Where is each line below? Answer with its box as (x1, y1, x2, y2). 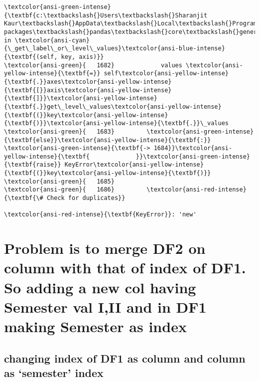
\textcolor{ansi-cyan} (14, 36, 90, 44)
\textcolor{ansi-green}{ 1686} (4, 186, 115, 193)
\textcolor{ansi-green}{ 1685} (4, 178, 115, 185)
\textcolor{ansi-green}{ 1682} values (4, 61, 182, 69)
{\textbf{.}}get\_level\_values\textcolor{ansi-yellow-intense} (4, 103, 222, 110)
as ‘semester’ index (4, 365, 104, 380)
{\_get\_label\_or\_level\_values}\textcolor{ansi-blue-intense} (4, 45, 225, 52)
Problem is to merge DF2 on (4, 238, 206, 258)
